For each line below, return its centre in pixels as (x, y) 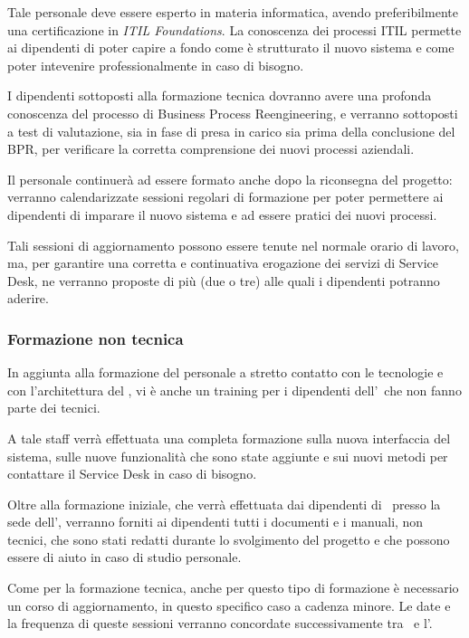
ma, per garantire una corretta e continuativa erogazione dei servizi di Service (223, 263)
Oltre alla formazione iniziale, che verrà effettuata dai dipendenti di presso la (224, 504)
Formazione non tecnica (96, 338)
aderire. (28, 298)
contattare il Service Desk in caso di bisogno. (132, 474)
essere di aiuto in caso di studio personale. (124, 557)
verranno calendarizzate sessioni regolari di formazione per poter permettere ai (225, 197)
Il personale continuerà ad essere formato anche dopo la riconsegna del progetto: (230, 179)
